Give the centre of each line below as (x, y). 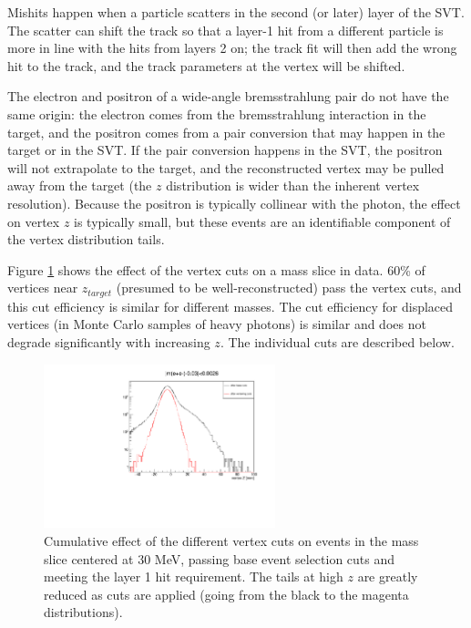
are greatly (388, 577)
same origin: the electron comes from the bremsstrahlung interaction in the (217, 113)
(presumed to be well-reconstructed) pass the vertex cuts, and (289, 288)
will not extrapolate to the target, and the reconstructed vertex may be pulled (226, 167)
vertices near (43, 288)
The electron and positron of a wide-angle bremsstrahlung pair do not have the (228, 96)
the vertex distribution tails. (86, 239)
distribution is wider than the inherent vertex (293, 185)
